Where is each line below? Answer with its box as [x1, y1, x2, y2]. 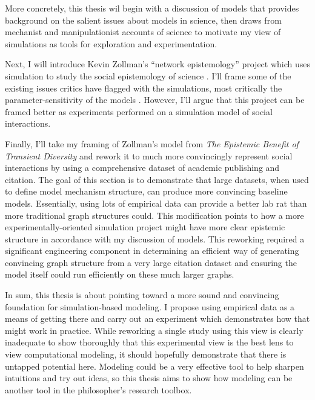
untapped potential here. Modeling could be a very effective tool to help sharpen [5, 359, 304, 372]
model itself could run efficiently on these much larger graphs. [5, 268, 234, 281]
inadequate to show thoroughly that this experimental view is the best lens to [5, 336, 294, 348]
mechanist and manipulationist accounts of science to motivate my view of [5, 25, 281, 38]
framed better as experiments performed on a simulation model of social [5, 105, 273, 118]
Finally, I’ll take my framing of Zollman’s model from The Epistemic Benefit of [5, 137, 299, 150]
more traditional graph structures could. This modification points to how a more [5, 208, 304, 221]
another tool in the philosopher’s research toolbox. [5, 383, 192, 396]
